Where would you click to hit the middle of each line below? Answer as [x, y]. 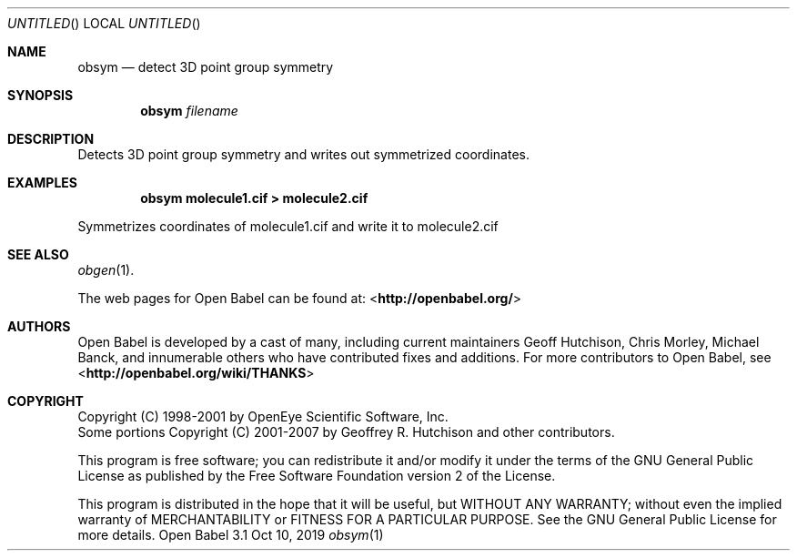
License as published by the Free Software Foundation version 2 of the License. [317, 476]
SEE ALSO [38, 254]
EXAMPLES [42, 183]
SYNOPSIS [40, 95]
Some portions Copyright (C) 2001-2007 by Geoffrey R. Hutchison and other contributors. [346, 432]
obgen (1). [106, 270]
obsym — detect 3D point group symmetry [206, 67]
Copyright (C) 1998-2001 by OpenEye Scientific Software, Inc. [263, 416]
